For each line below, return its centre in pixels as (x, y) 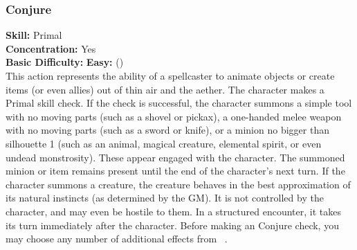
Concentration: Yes (51, 48)
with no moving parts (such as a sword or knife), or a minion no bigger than (167, 130)
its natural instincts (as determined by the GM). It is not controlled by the (165, 198)
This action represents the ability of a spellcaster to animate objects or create (170, 75)
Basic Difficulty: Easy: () (65, 62)
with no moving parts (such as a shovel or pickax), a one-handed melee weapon (174, 116)
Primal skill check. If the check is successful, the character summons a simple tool (179, 103)
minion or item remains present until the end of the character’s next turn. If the (175, 171)
